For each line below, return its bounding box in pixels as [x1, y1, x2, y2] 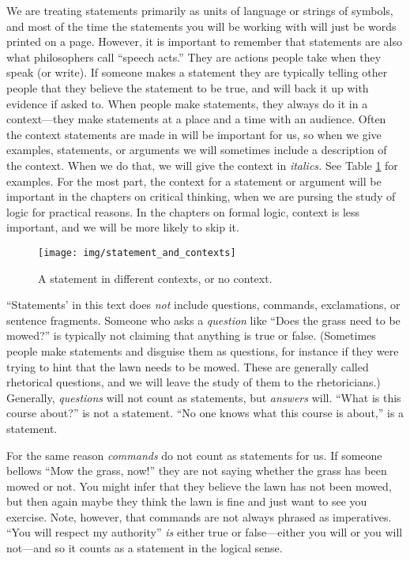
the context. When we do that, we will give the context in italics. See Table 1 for [6, 156, 398, 173]
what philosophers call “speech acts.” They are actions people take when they [6, 48, 382, 65]
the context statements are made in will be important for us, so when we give [6, 126, 382, 142]
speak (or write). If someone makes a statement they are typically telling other [6, 64, 388, 81]
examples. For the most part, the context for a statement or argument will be [6, 172, 382, 189]
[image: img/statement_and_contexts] [38, 247, 236, 258]
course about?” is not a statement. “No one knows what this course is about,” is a [6, 405, 404, 421]
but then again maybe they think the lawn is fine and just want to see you [6, 493, 367, 510]
